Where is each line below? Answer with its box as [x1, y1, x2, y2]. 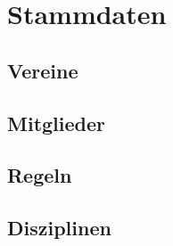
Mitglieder [7, 109, 105, 136]
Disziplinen [7, 214, 111, 242]
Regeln [7, 161, 72, 189]
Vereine [7, 56, 78, 84]
